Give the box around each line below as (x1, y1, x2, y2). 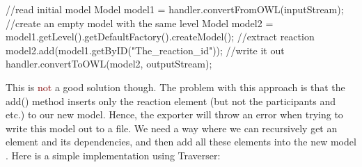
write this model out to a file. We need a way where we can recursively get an (6, 120, 338, 135)
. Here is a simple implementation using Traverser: (6, 148, 221, 162)
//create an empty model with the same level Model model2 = (6, 15, 274, 30)
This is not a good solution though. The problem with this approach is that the (6, 79, 345, 94)
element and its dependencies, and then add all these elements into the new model (6, 134, 356, 149)
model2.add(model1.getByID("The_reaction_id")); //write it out (6, 42, 285, 57)
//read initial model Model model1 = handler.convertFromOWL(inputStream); (6, 2, 344, 16)
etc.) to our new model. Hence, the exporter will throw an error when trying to (6, 107, 343, 122)
